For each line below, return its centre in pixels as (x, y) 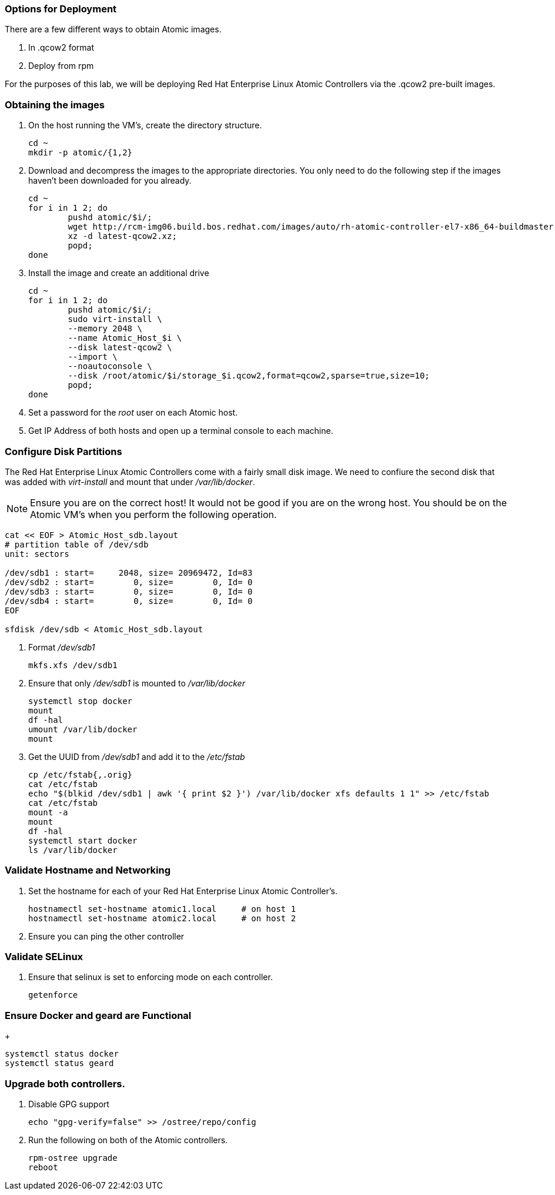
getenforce (53, 995)
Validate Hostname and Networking (88, 870)
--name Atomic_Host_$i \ (125, 338)
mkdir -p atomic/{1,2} (81, 153)
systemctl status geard (59, 1063)
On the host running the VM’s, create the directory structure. (145, 125)
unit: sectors (37, 554)
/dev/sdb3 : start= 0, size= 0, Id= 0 (129, 591)
